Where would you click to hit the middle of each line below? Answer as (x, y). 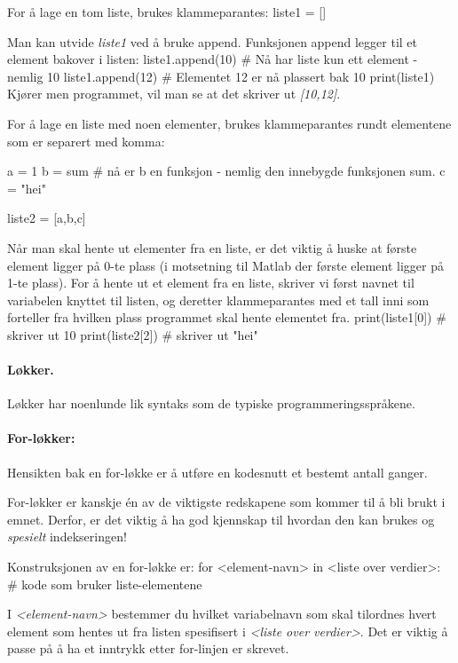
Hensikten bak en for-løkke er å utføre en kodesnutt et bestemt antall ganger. (217, 472)
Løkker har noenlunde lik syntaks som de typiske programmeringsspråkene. (211, 403)
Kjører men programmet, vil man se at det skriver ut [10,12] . (174, 94)
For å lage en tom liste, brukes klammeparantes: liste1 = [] (167, 12)
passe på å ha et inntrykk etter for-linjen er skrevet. (148, 648)
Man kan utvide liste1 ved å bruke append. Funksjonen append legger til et (213, 41)
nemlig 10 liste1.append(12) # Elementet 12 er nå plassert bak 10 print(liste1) (221, 76)
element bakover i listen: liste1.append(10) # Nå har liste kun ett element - (213, 59)
